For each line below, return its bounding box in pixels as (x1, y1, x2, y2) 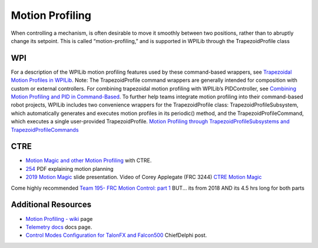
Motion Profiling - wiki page (25, 215, 93, 222)
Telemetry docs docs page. (25, 223, 92, 230)
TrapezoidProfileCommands (11, 126, 79, 133)
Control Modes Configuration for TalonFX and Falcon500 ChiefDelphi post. (25, 232, 207, 239)
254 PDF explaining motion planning (25, 165, 114, 172)
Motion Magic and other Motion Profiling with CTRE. (25, 157, 152, 164)
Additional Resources (11, 200, 91, 210)
